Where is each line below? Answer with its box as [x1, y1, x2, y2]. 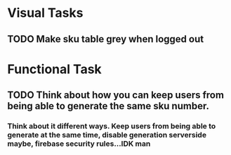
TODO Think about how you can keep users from [7, 89, 225, 101]
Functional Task [7, 61, 102, 77]
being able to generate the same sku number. [7, 100, 209, 112]
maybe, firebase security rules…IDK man [7, 139, 151, 149]
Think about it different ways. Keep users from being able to [7, 121, 216, 131]
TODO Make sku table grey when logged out [7, 33, 204, 45]
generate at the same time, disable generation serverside [7, 130, 207, 140]
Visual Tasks [7, 5, 84, 21]
